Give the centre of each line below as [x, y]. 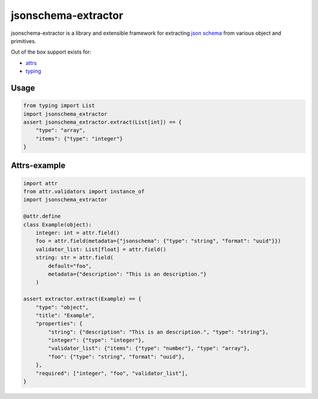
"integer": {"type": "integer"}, [96, 340]
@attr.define [42, 216]
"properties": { [59, 324]
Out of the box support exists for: [51, 52]
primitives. [24, 41]
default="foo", [70, 266]
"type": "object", [62, 307]
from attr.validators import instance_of [84, 192]
